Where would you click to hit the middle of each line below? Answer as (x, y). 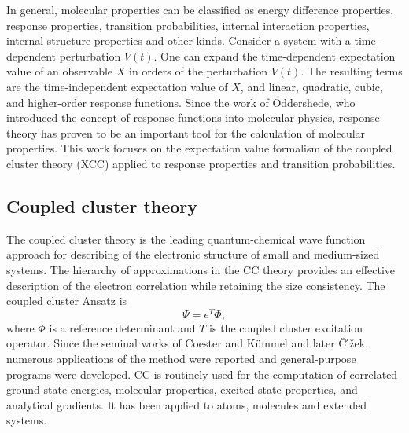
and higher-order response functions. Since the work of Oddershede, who (181, 102)
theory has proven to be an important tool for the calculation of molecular (186, 132)
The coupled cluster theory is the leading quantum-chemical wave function (186, 239)
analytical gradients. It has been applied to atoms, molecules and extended (187, 404)
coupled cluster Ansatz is (67, 301)
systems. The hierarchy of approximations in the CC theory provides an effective (201, 269)
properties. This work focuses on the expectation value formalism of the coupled (199, 148)
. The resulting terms (352, 71)
